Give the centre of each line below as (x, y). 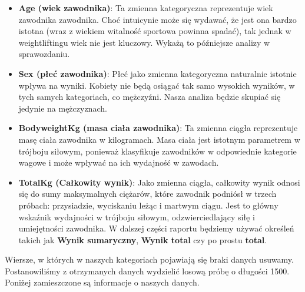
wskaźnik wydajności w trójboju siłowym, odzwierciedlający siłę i (137, 217)
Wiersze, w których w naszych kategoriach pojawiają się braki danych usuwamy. (149, 259)
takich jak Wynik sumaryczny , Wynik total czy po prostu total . (143, 239)
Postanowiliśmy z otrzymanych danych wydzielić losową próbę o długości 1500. (147, 271)
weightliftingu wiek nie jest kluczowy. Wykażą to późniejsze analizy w (144, 42)
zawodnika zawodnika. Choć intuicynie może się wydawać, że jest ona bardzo (158, 19)
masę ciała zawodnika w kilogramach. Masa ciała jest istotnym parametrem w (159, 139)
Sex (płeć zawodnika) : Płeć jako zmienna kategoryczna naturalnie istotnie (158, 73)
